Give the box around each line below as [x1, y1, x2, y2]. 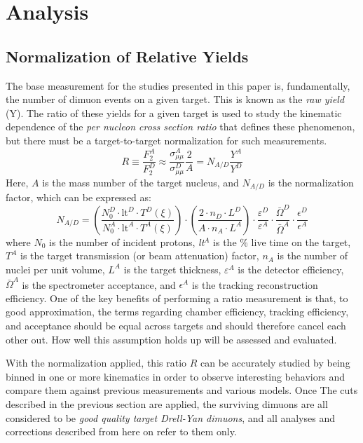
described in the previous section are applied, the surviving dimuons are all [6, 397, 328, 411]
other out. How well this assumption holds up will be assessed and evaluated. [6, 332, 337, 346]
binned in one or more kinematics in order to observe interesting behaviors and [6, 369, 345, 383]
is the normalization [268, 175, 354, 189]
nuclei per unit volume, [6, 261, 105, 276]
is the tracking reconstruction [191, 277, 318, 292]
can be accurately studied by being [200, 355, 350, 370]
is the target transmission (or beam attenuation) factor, [20, 248, 259, 263]
